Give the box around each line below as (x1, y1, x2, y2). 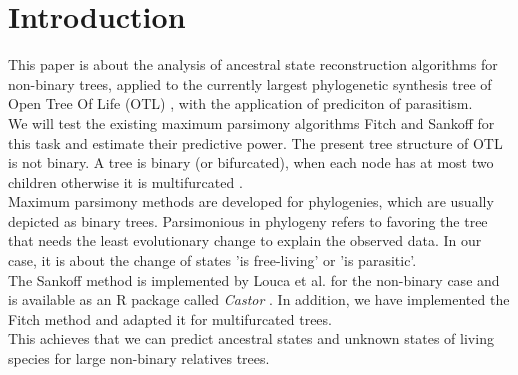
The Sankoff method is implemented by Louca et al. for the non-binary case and (8, 269, 500, 290)
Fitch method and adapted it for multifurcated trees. (8, 308, 332, 329)
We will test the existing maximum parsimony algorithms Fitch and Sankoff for (8, 112, 495, 133)
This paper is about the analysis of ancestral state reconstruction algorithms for (8, 54, 498, 75)
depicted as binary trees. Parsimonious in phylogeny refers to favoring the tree (8, 210, 488, 231)
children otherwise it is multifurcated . (8, 171, 243, 192)
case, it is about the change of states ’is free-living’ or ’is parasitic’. (8, 250, 417, 271)
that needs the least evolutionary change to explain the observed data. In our (8, 230, 482, 251)
